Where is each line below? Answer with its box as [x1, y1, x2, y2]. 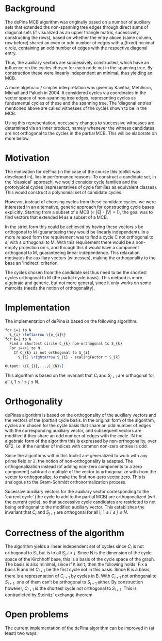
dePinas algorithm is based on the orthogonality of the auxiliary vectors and [5, 412, 157, 418]
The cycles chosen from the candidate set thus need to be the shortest [5, 269, 147, 275]
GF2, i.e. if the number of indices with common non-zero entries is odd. [5, 443, 148, 449]
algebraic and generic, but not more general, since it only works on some [5, 280, 151, 286]
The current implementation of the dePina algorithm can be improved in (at [5, 625, 155, 631]
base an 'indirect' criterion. [5, 260, 59, 266]
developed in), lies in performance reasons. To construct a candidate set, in [5, 174, 156, 179]
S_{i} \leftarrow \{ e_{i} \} [9, 332, 66, 337]
